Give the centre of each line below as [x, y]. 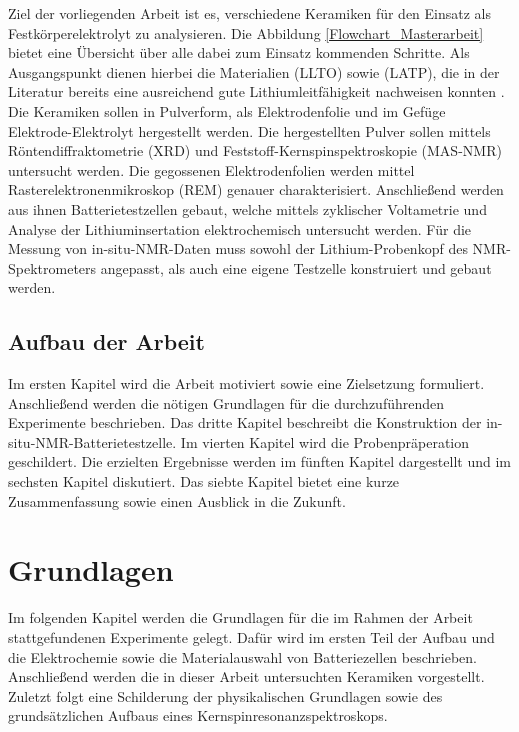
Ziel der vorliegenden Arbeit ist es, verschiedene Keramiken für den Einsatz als [250, 13]
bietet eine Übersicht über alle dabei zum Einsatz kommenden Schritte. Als [239, 52]
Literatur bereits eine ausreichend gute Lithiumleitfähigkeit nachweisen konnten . [256, 91]
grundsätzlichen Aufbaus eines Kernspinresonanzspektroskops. [198, 715]
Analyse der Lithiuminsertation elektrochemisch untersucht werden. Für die [240, 228]
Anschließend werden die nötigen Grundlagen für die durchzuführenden [226, 402]
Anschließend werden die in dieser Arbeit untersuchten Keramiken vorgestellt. [246, 676]
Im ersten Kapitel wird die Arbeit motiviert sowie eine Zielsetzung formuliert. [246, 383]
